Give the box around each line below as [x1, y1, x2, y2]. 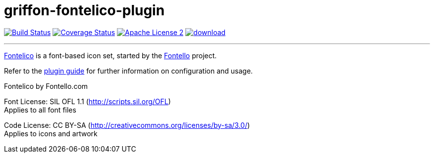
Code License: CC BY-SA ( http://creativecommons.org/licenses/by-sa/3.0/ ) [4, 120, 250, 129]
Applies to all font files [4, 105, 76, 114]
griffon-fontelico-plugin [4, 2, 165, 19]
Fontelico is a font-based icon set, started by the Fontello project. [4, 51, 217, 60]
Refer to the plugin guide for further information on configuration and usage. [4, 66, 253, 75]
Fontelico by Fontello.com [4, 81, 88, 90]
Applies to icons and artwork [4, 129, 98, 138]
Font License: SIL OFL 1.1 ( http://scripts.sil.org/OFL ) [4, 97, 171, 106]
